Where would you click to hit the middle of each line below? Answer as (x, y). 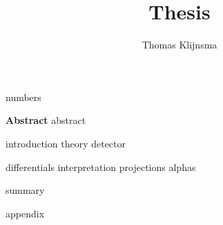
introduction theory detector (66, 143)
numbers (23, 97)
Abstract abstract (46, 120)
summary (25, 190)
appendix (25, 213)
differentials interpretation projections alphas (101, 166)
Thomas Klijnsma (180, 45)
